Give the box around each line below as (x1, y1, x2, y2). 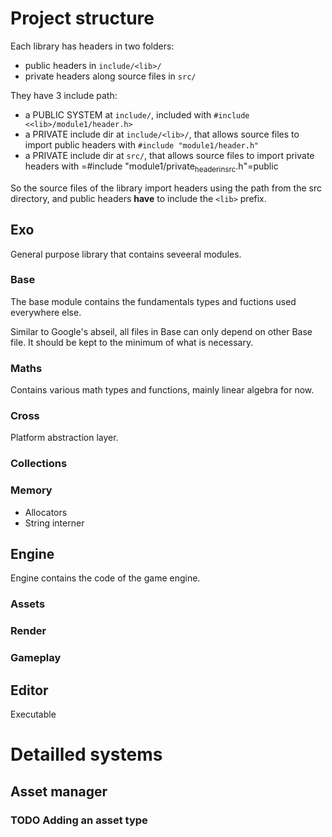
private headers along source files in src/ (24, 70, 197, 82)
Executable (10, 708, 57, 721)
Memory (10, 483, 53, 497)
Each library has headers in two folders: (10, 40, 175, 52)
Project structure (10, 7, 155, 30)
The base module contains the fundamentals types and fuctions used (10, 295, 297, 307)
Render (10, 624, 47, 638)
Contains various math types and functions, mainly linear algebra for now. (10, 384, 315, 396)
